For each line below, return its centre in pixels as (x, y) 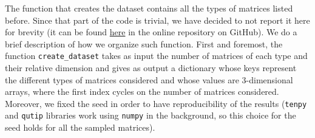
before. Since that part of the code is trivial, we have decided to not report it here (157, 20)
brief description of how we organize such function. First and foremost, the (144, 43)
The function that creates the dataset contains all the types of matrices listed (149, 8)
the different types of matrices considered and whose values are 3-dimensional (149, 79)
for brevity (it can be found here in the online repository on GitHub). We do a (151, 32)
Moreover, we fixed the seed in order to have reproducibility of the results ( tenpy (156, 103)
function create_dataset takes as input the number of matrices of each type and (156, 56)
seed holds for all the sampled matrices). (80, 127)
